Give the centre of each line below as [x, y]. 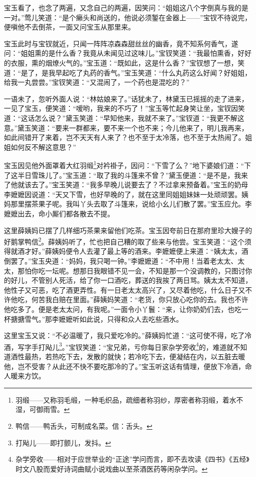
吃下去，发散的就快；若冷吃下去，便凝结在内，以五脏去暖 [152, 356]
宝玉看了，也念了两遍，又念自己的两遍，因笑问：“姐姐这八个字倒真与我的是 [126, 7]
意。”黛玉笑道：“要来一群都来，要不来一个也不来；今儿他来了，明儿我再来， [126, 127]
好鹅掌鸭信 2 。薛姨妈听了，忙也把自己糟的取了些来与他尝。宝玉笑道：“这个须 [128, 241]
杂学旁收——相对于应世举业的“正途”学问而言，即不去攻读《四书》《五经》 [132, 459]
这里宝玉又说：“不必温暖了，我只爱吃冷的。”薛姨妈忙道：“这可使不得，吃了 [124, 335]
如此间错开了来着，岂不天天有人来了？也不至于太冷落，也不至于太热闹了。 [125, 137]
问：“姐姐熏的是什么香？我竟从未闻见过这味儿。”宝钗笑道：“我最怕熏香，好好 [128, 53]
